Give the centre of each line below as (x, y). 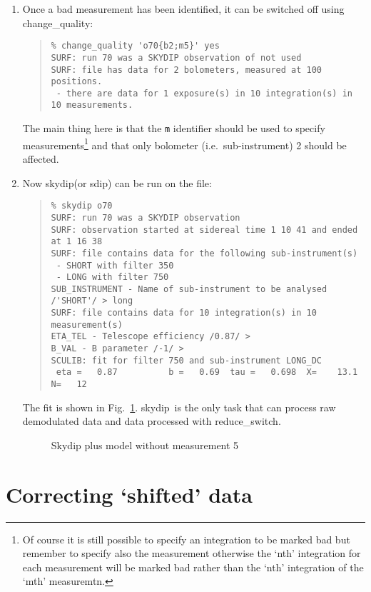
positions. (77, 82)
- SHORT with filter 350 (115, 265)
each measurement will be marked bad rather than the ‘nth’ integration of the (193, 567)
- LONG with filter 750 (112, 277)
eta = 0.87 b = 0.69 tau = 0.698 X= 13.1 (207, 372)
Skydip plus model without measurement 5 (145, 445)
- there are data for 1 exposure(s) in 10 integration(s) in (204, 93)
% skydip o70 (82, 206)
